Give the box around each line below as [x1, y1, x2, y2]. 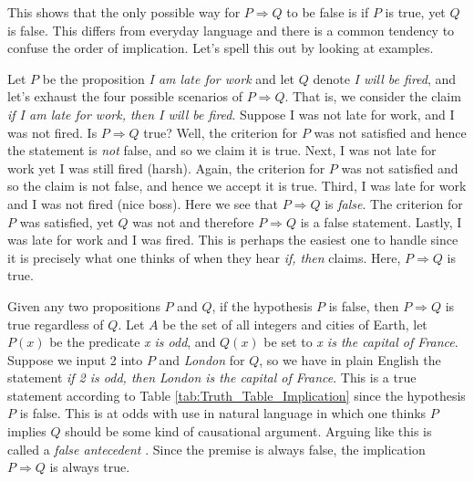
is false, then [328, 296, 399, 315]
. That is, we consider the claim [284, 87, 461, 106]
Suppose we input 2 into [7, 350, 143, 369]
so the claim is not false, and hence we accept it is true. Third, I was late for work [7, 176, 467, 195]
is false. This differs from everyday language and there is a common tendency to [7, 20, 455, 39]
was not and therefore [132, 212, 254, 231]
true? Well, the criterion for [143, 122, 298, 141]
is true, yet [385, 3, 446, 21]
